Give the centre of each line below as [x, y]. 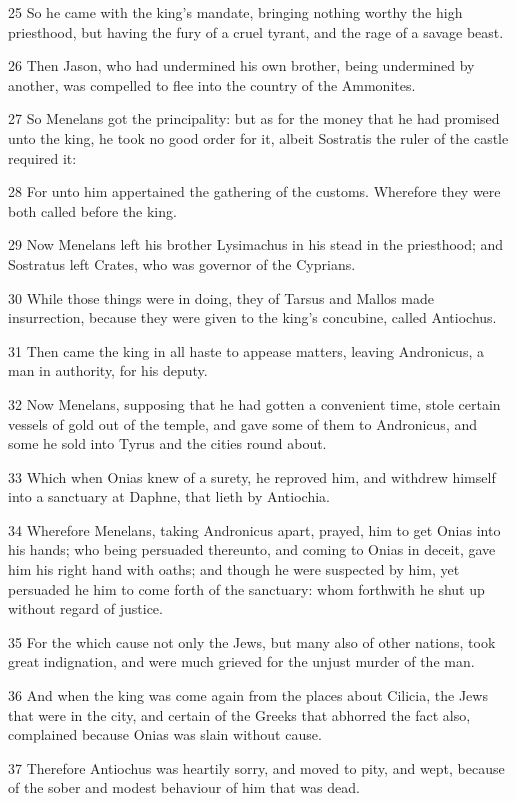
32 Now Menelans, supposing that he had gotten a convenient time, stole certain [254, 403]
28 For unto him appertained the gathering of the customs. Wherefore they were [254, 191]
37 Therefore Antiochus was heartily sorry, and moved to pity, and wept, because [256, 767]
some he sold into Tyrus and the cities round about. [167, 443]
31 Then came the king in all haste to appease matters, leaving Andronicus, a [246, 350]
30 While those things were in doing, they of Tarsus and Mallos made [221, 297]
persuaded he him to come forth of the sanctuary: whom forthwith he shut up [246, 588]
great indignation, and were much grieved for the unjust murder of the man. [241, 661]
